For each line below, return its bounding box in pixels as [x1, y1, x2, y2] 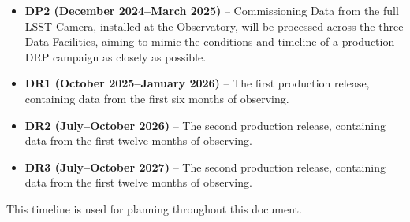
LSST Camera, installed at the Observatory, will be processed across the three [24, 17, 404, 34]
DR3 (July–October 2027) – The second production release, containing [24, 158, 386, 175]
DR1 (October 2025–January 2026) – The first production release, [24, 75, 370, 91]
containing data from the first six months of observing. [24, 90, 289, 106]
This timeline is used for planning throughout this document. [6, 200, 302, 216]
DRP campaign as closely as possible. [24, 48, 207, 65]
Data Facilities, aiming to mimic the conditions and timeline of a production [24, 33, 395, 50]
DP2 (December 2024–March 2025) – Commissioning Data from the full [24, 2, 399, 18]
